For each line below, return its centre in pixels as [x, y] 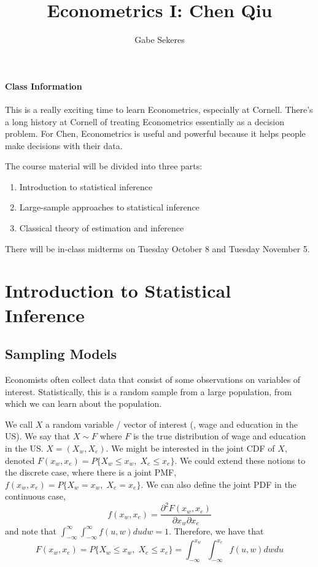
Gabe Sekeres [160, 40]
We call [19, 424]
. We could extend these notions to [240, 460]
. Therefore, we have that [216, 530]
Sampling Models [61, 354]
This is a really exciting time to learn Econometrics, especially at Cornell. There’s [159, 109]
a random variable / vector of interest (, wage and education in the [172, 424]
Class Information [44, 86]
